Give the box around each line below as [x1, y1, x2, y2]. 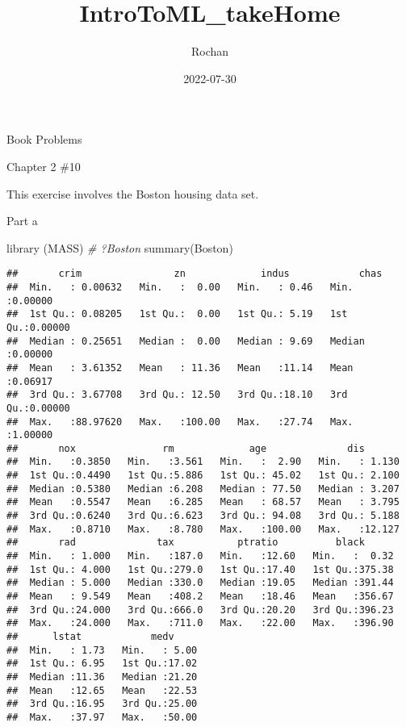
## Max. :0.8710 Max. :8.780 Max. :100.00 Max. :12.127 [6, 523, 400, 535]
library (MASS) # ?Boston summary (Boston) [6, 239, 233, 256]
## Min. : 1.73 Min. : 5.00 [6, 644, 198, 656]
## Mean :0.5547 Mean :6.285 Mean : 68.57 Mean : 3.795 [6, 496, 400, 508]
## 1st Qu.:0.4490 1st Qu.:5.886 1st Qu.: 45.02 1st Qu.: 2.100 [6, 470, 400, 482]
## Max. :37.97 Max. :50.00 [6, 711, 198, 723]
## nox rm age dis [6, 442, 365, 454]
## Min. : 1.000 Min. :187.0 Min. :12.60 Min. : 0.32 [6, 550, 394, 562]
